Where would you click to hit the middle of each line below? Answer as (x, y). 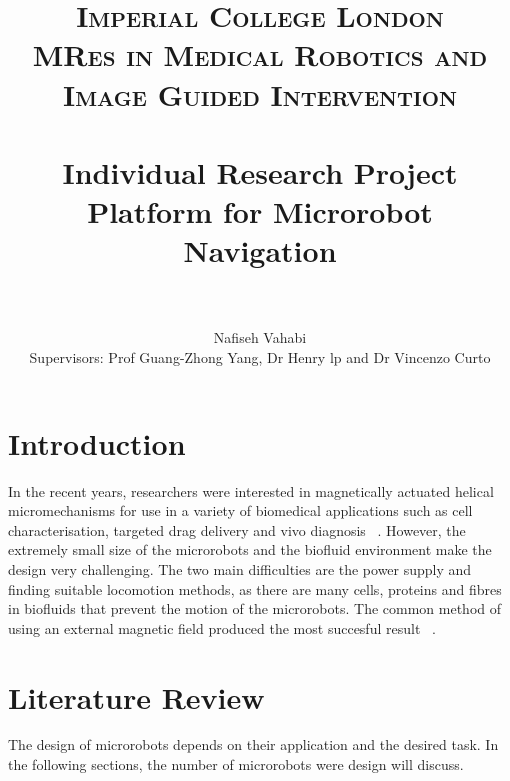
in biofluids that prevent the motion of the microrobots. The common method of (255, 608)
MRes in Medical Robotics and (260, 54)
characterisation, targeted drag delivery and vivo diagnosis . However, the (237, 529)
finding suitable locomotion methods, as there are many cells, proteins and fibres (255, 588)
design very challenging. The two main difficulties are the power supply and (240, 568)
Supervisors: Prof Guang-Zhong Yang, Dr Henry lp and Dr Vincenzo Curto (260, 357)
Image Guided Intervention (260, 93)
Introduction (97, 442)
